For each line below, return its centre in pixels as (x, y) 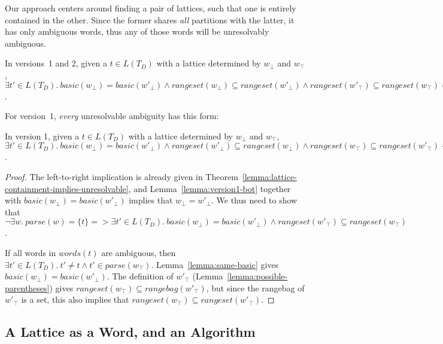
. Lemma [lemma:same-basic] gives (215, 264)
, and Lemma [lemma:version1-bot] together (210, 188)
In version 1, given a (42, 136)
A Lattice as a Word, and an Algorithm (130, 332)
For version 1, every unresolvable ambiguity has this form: (112, 116)
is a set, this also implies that (75, 299)
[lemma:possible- (257, 276)
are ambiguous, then (139, 252)
